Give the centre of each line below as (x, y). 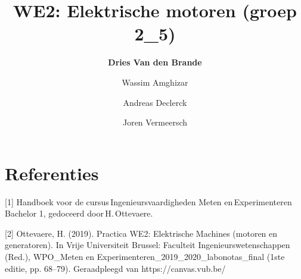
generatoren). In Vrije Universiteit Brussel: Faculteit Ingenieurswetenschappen (148, 245)
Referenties (52, 173)
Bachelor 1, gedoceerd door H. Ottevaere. (79, 213)
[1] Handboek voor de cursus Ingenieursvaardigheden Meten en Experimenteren (148, 201)
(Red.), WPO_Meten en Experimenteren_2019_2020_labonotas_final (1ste (145, 256)
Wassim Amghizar (155, 82)
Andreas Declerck (155, 102)
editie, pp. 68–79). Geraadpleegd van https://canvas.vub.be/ (115, 268)
